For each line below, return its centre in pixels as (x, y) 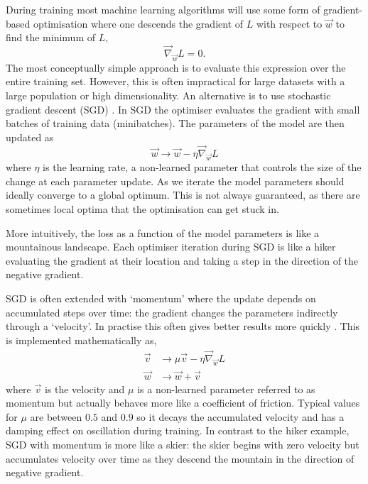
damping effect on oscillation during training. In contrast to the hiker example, (178, 430)
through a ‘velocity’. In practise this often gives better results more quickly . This (183, 326)
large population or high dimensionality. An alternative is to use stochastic (168, 95)
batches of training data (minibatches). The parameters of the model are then (175, 123)
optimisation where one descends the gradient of (138, 23)
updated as (30, 137)
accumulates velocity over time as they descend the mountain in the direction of (180, 458)
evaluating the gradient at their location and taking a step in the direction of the (182, 260)
